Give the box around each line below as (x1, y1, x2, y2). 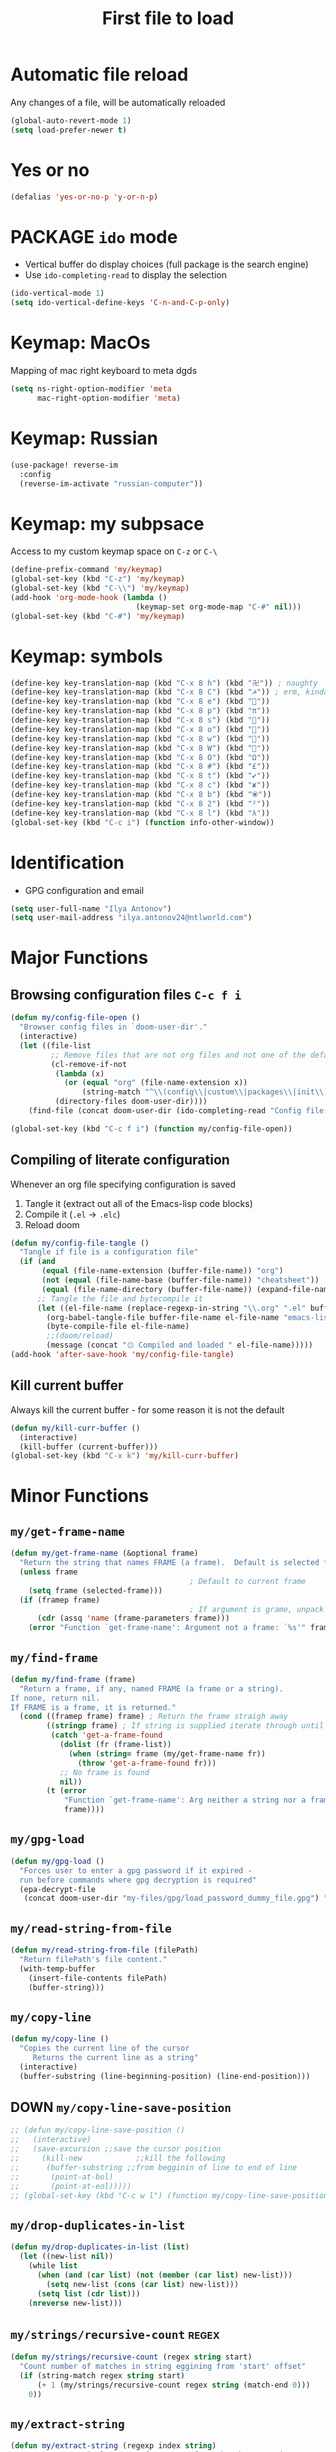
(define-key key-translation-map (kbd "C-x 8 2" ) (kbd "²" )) (10, 798, 271, 809)
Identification (10, 851, 125, 874)
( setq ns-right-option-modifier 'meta (10, 384, 172, 394)
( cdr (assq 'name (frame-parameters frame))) (36, 1613, 230, 1624)
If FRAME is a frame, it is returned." (10, 1702, 177, 1712)
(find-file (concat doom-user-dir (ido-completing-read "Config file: (28, 1106, 329, 1116)
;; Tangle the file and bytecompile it (36, 1293, 203, 1304)
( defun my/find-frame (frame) (10, 1674, 137, 1684)
